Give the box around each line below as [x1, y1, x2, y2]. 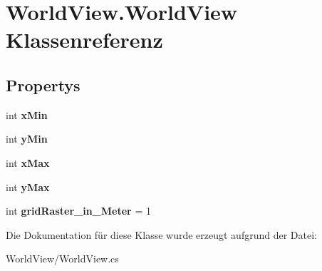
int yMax [6, 179, 50, 194]
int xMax [6, 155, 50, 170]
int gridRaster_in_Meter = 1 [6, 203, 151, 218]
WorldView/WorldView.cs [6, 251, 119, 266]
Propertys [6, 73, 80, 96]
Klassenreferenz [6, 25, 163, 54]
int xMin [6, 107, 48, 122]
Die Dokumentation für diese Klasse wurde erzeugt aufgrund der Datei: [6, 227, 317, 242]
